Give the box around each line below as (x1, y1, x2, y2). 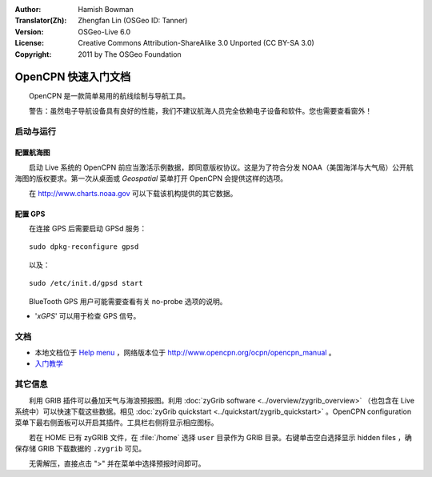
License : (14, 38, 44, 48)
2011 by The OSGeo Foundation (78, 49, 182, 59)
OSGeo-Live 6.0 (78, 26, 131, 36)
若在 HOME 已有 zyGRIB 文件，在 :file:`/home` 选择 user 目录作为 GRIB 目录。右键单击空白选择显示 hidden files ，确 (28, 432, 412, 442)
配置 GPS (14, 209, 46, 218)
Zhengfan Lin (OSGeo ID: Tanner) (78, 16, 188, 26)
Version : (14, 26, 44, 36)
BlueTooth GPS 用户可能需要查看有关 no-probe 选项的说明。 (28, 296, 227, 306)
